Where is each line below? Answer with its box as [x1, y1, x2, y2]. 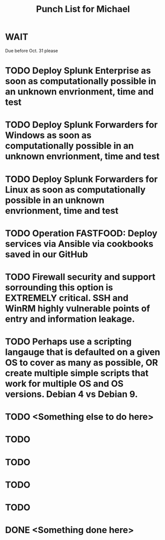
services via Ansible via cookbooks [5, 238, 154, 249]
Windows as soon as [5, 130, 92, 141]
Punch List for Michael [36, 3, 130, 15]
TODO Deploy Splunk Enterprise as [5, 65, 151, 76]
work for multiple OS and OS [5, 378, 124, 390]
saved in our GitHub [5, 248, 88, 260]
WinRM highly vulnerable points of [5, 303, 150, 314]
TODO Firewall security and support [5, 271, 156, 283]
